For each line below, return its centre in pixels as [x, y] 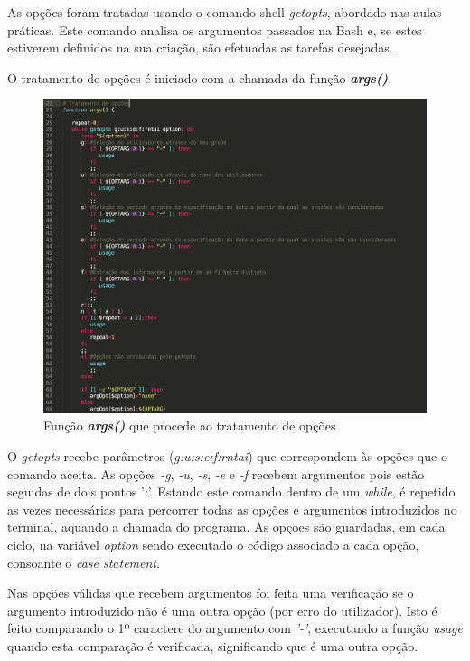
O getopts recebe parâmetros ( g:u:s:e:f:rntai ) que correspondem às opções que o [227, 456]
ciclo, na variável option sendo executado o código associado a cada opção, [213, 545]
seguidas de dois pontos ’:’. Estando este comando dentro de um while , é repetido [231, 491]
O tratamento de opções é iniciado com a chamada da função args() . [200, 77]
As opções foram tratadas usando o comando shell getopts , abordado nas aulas [225, 12]
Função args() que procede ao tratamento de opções [190, 425]
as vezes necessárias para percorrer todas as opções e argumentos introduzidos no [232, 509]
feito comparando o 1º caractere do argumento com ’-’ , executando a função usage [235, 628]
